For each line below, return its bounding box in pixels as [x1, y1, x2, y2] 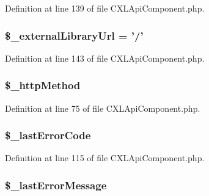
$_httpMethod [5, 78, 81, 93]
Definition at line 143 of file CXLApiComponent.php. [5, 51, 205, 64]
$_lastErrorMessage [5, 177, 107, 192]
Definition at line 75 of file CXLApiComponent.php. [5, 101, 200, 114]
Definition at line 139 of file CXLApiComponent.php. [5, 2, 205, 14]
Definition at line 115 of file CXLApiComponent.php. [5, 151, 205, 164]
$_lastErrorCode [5, 128, 91, 143]
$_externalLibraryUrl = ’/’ [5, 27, 144, 43]
